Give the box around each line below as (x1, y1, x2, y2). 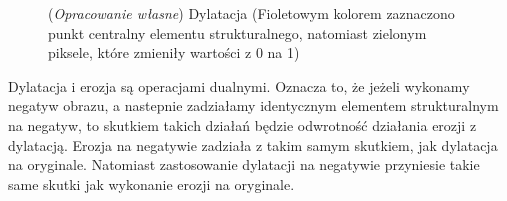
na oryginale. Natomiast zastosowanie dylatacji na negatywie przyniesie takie (8, 154, 480, 175)
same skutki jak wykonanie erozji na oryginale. (8, 173, 295, 194)
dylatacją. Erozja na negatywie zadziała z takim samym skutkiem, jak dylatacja (8, 134, 498, 155)
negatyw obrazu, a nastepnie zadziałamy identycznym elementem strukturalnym (8, 95, 499, 116)
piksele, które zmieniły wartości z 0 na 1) (48, 42, 300, 63)
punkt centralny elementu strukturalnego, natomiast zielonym (48, 22, 427, 43)
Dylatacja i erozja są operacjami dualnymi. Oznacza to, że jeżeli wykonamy (8, 75, 470, 96)
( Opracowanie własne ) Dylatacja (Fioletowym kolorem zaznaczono (48, 3, 455, 23)
